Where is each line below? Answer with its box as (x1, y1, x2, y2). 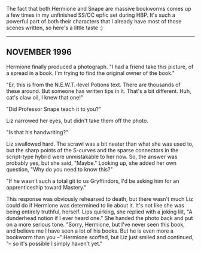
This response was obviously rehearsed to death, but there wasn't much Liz (6, 195, 193, 203)
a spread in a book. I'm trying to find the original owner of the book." (6, 69, 175, 77)
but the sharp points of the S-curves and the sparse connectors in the (6, 146, 179, 153)
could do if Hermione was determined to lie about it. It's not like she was (6, 201, 184, 209)
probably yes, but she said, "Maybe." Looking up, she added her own (6, 159, 177, 167)
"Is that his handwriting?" (6, 128, 69, 135)
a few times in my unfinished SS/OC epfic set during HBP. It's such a (6, 11, 175, 19)
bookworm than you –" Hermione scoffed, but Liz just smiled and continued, (6, 233, 194, 240)
